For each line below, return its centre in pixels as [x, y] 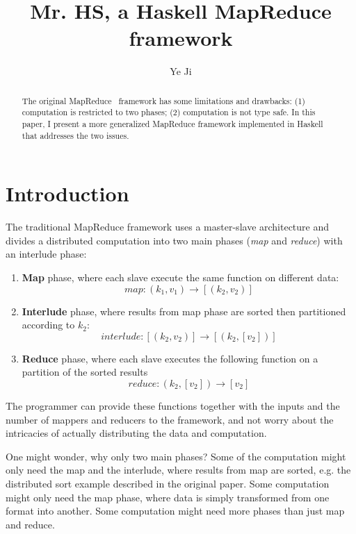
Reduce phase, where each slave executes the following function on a [170, 358]
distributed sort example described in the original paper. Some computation [168, 483]
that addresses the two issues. [75, 135]
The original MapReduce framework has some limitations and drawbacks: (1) [163, 100]
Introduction [67, 193]
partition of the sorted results [85, 372]
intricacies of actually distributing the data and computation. [136, 433]
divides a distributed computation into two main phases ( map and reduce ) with [174, 240]
